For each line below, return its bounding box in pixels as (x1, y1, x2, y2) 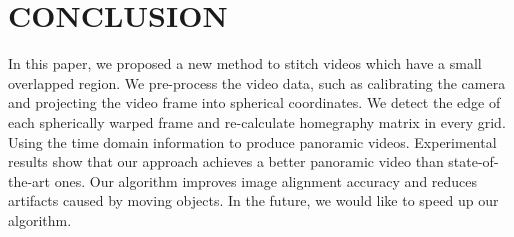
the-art (8, 170, 51, 191)
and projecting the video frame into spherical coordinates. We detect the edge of (8, 92, 501, 113)
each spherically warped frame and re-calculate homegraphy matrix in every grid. (8, 111, 506, 132)
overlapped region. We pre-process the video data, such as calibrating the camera (8, 72, 506, 93)
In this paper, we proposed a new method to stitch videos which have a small (8, 53, 482, 74)
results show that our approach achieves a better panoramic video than (8, 151, 444, 172)
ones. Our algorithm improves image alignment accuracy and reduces (54, 170, 478, 191)
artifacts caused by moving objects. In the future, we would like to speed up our (8, 190, 499, 211)
